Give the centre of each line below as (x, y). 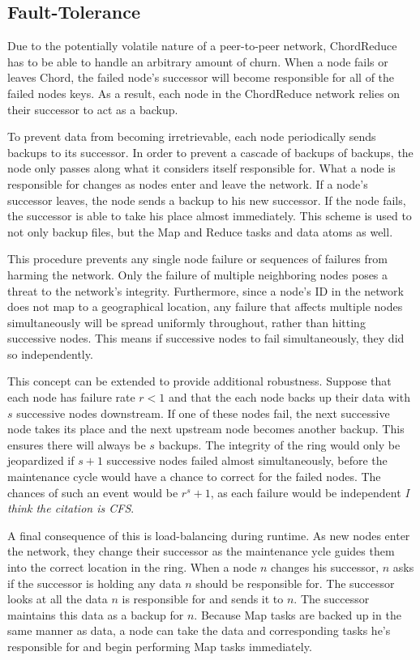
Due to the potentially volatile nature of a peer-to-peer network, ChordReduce (202, 46)
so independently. (50, 353)
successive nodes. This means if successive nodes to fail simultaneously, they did (206, 338)
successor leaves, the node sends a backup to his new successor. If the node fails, (207, 200)
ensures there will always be (77, 444)
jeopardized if (41, 460)
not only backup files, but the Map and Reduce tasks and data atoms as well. (200, 231)
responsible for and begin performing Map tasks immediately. (160, 646)
